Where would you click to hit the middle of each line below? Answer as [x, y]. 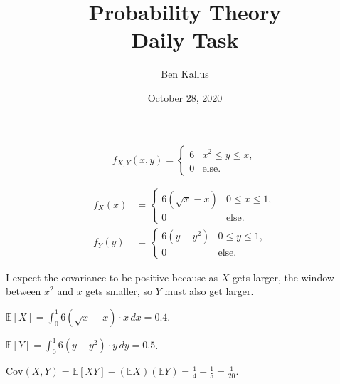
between [23, 291]
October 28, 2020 [185, 97]
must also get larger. [209, 291]
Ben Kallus [185, 74]
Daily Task [185, 40]
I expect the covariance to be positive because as [112, 277]
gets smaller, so [119, 291]
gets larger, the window [283, 277]
